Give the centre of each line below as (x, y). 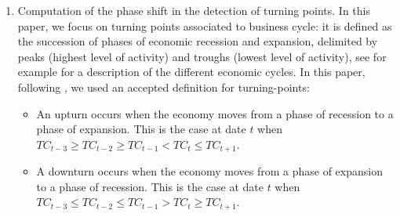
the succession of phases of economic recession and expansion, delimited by (198, 41)
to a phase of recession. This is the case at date (150, 186)
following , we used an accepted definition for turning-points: (164, 87)
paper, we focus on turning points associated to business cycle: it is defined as (205, 25)
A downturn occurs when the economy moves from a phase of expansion (209, 171)
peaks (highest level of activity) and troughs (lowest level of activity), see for (202, 56)
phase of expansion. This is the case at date (141, 129)
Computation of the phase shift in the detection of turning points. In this (194, 10)
